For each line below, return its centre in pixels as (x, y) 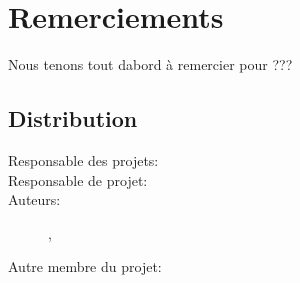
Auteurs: (34, 199)
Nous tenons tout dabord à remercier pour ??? (150, 64)
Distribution (73, 118)
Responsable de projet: (78, 179)
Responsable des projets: (83, 159)
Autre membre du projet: (85, 266)
